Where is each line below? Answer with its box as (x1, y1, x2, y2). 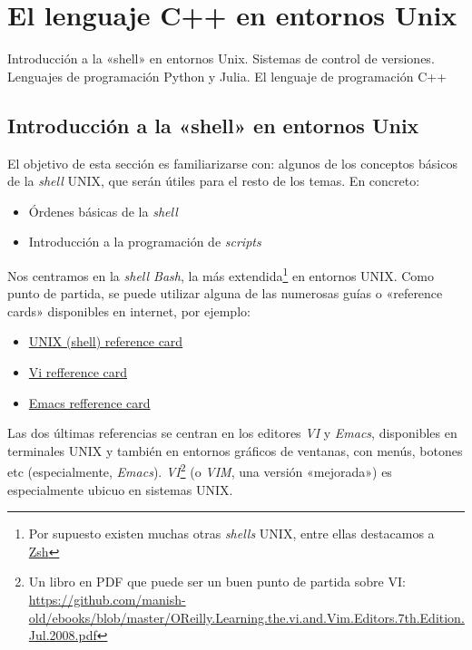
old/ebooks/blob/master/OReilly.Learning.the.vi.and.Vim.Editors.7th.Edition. (28, 607, 465, 626)
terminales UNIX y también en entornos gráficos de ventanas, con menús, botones (7, 441, 463, 460)
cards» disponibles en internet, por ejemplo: (7, 301, 251, 320)
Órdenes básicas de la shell (28, 201, 178, 220)
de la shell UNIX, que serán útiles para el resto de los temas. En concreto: (7, 171, 420, 190)
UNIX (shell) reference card (28, 332, 183, 351)
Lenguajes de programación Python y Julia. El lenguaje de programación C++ (7, 66, 447, 85)
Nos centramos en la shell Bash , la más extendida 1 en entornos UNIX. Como (7, 263, 434, 285)
